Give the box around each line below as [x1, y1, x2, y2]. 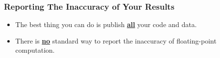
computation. [15, 45, 55, 55]
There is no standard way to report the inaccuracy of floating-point [15, 35, 217, 45]
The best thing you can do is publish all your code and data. [15, 19, 197, 29]
